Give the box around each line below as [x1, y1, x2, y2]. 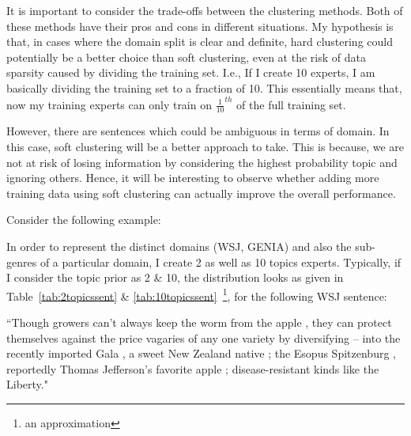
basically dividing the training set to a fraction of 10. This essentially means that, [6, 79, 402, 96]
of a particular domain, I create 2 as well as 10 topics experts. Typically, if [40, 253, 402, 270]
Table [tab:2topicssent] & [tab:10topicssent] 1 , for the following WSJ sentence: [6, 285, 387, 304]
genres [6, 253, 37, 270]
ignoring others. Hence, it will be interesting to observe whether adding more [6, 169, 379, 186]
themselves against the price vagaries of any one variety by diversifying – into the [6, 329, 401, 346]
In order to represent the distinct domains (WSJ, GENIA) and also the [6, 237, 352, 254]
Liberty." [6, 376, 48, 392]
